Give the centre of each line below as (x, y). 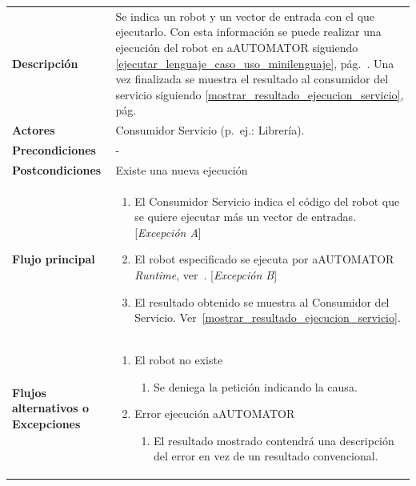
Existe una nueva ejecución (182, 169)
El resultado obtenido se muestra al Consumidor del (262, 301)
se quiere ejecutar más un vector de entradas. (246, 217)
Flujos (29, 392)
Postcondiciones (57, 169)
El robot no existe (179, 360)
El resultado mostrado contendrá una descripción (274, 440)
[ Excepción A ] (168, 232)
